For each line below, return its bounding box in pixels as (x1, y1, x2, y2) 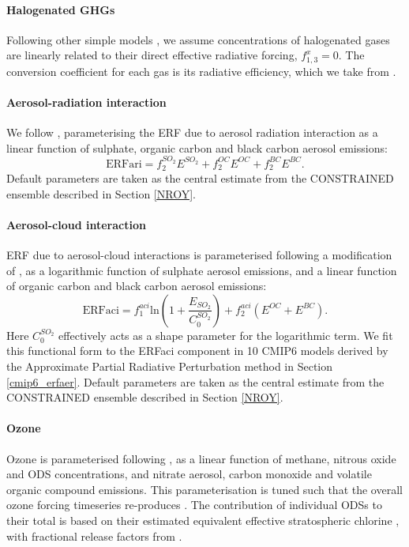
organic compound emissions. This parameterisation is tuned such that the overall (6, 481, 403, 497)
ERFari (106, 158, 142, 170)
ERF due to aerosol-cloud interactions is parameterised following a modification (6, 247, 392, 263)
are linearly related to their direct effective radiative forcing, (6, 47, 298, 63)
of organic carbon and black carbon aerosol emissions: (6, 277, 267, 294)
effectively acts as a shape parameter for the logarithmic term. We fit (58, 326, 393, 343)
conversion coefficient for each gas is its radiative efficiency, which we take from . (6, 62, 396, 79)
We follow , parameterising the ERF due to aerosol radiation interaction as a (6, 124, 378, 141)
